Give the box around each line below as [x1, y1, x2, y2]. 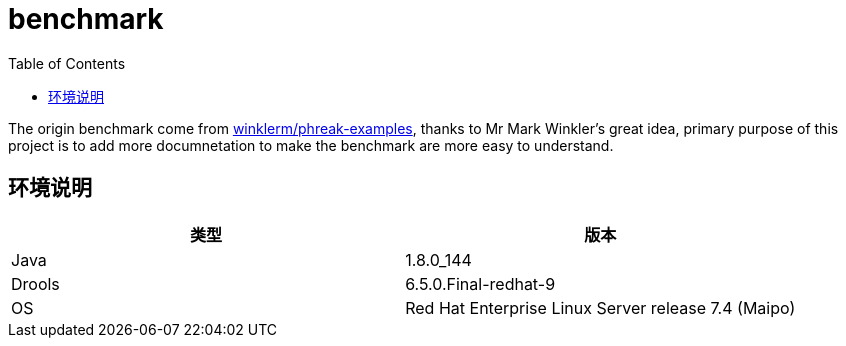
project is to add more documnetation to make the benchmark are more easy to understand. [8, 136, 614, 154]
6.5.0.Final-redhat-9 [405, 273, 556, 294]
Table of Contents [8, 54, 126, 72]
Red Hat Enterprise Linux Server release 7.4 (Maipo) [405, 297, 796, 318]
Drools [11, 273, 60, 294]
